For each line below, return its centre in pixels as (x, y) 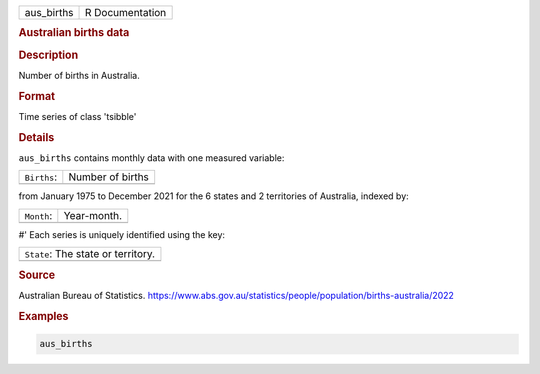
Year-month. (93, 215)
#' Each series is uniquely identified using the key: (121, 234)
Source (37, 275)
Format (36, 96)
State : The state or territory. (89, 254)
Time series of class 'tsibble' (77, 116)
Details (36, 137)
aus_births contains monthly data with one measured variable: (151, 158)
